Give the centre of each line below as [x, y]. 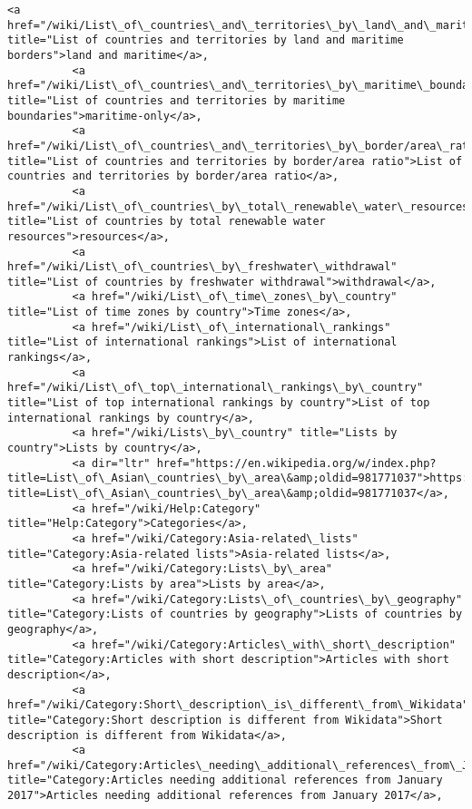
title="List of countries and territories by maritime [177, 100]
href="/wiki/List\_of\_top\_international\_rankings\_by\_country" [216, 388]
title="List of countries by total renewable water [167, 222]
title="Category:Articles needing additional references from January [225, 780]
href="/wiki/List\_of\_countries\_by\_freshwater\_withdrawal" [202, 267]
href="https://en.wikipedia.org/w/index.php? [296, 463]
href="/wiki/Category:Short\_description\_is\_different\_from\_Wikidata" [238, 705]
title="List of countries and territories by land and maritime [206, 40]
